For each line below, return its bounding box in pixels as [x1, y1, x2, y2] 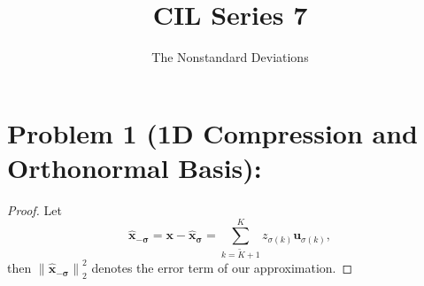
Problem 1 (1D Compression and [7, 114, 418, 151]
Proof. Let [7, 200, 62, 219]
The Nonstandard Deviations [151, 48, 309, 66]
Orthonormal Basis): [7, 149, 262, 185]
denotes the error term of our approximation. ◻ [91, 259, 353, 277]
